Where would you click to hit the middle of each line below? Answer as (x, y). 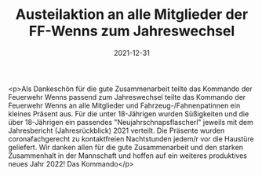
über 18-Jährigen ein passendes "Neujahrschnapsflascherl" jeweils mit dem (131, 122)
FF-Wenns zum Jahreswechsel (132, 31)
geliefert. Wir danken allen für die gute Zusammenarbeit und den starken (126, 147)
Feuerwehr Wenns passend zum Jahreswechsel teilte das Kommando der (127, 97)
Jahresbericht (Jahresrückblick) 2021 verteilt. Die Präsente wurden (116, 130)
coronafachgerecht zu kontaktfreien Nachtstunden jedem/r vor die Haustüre (131, 138)
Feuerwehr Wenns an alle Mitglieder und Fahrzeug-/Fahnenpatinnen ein (124, 105)
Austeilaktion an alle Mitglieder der (132, 15)
